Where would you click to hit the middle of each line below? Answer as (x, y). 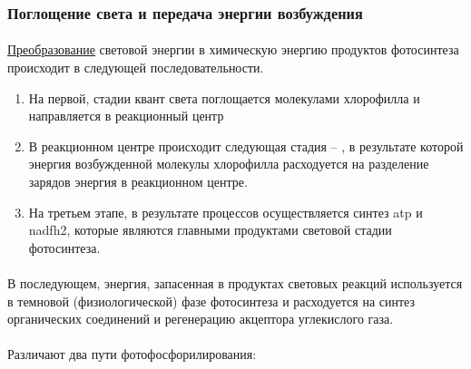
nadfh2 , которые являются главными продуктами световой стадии (210, 230)
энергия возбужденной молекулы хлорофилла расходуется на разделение (229, 164)
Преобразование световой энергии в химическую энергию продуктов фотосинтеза (233, 49)
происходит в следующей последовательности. (136, 68)
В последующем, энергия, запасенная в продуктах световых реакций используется (235, 282)
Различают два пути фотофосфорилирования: (132, 354)
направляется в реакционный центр (126, 116)
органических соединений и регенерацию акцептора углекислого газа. (201, 319)
